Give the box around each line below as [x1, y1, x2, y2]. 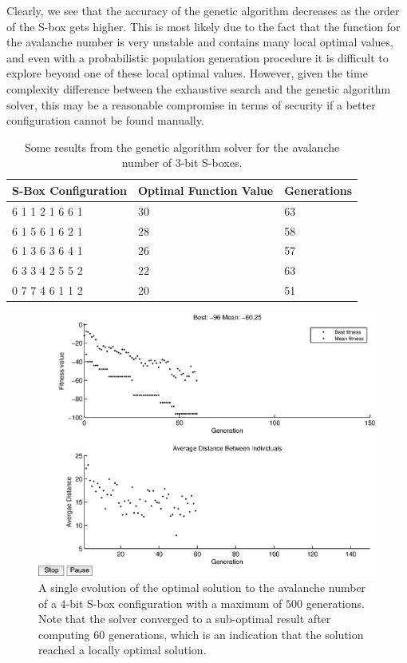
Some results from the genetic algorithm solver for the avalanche [24, 138, 340, 155]
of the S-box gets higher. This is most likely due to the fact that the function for [6, 18, 401, 34]
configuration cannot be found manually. [6, 112, 204, 129]
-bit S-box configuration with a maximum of [65, 594, 283, 611]
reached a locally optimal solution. [38, 641, 207, 658]
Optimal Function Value [137, 181, 274, 198]
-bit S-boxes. [180, 154, 243, 171]
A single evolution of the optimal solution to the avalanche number [38, 578, 366, 595]
